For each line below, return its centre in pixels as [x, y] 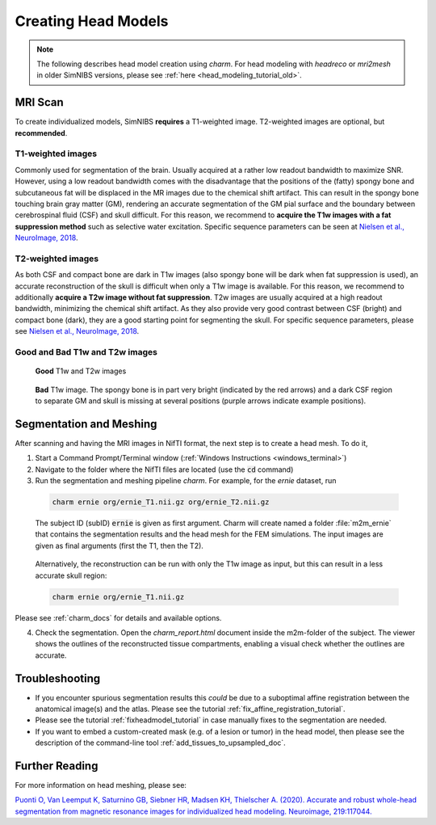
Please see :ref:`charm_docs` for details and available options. [118, 617]
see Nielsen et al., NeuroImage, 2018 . [77, 331]
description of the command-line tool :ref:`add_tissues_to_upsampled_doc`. [160, 743]
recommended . [41, 133]
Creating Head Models [92, 21]
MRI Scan [39, 102]
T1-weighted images [56, 154]
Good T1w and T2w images [81, 371]
